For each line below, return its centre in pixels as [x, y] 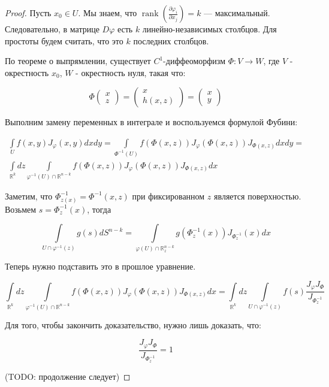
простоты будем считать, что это [64, 40]
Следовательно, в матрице [52, 29]
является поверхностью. [258, 196]
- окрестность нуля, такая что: [131, 72]
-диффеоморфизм [194, 61]
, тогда [99, 209]
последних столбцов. [171, 40]
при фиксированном [168, 196]
